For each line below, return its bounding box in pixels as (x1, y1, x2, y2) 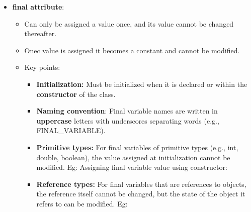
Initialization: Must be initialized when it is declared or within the (36, 78, 247, 89)
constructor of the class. (36, 88, 116, 99)
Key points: (24, 62, 60, 72)
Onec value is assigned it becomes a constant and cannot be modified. (24, 45, 240, 55)
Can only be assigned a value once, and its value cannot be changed (24, 18, 234, 29)
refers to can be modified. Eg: (36, 198, 128, 208)
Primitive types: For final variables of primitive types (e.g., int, (36, 142, 238, 152)
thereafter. (24, 28, 57, 39)
